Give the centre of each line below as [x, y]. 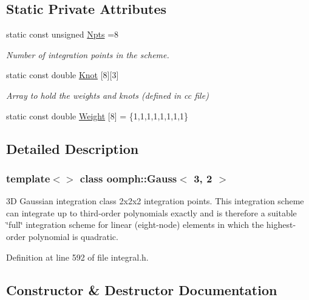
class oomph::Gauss [128, 178]
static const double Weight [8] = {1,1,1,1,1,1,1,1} [97, 115]
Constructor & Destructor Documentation [142, 289]
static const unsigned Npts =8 [63, 34]
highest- [281, 225]
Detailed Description [73, 148]
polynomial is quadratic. [73, 236]
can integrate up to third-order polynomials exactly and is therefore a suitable [151, 212]
